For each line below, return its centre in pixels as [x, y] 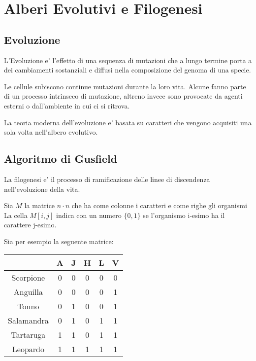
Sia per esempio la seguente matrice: [59, 241]
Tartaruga [28, 334]
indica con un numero [89, 215]
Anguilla [28, 291]
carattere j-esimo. [30, 225]
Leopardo [28, 349]
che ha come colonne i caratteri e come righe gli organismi [159, 205]
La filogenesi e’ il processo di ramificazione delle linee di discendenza [107, 179]
